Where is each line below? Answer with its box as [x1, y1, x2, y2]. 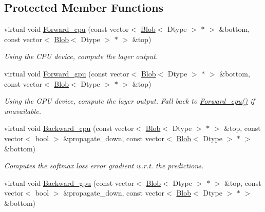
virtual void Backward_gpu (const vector [4, 177, 135, 188]
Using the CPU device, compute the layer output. [4, 51, 158, 62]
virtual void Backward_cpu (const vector [4, 123, 134, 133]
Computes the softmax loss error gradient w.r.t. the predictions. [4, 160, 204, 171]
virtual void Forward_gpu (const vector [4, 68, 129, 79]
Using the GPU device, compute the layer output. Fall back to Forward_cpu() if [4, 95, 255, 106]
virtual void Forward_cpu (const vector [4, 24, 129, 34]
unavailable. [4, 105, 41, 116]
